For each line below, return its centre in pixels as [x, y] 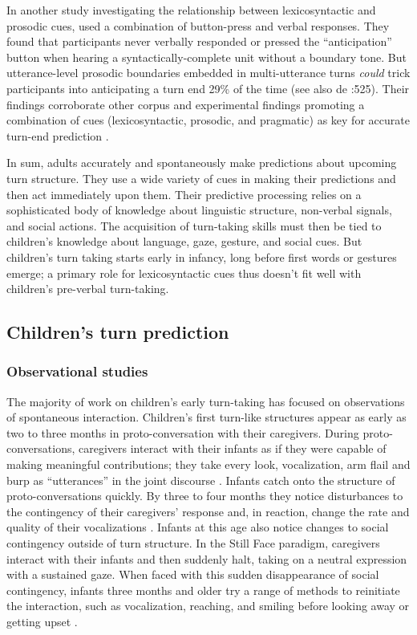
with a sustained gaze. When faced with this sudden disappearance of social [193, 574]
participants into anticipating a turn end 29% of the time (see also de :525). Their [208, 88]
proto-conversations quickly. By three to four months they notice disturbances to [205, 496]
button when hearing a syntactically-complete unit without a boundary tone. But [206, 57]
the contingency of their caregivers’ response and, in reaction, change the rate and [208, 511]
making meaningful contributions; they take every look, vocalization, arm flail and [208, 464]
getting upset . [42, 621]
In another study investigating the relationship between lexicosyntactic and [191, 10]
